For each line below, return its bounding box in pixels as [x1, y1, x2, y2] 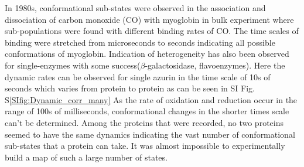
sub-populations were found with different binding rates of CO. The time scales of [5, 25, 299, 37]
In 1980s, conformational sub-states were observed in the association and [5, 2, 266, 13]
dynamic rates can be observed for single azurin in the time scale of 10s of [5, 70, 271, 83]
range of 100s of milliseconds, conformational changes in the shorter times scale [5, 105, 289, 117]
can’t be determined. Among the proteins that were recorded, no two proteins [5, 116, 283, 128]
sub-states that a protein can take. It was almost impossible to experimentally [5, 139, 285, 152]
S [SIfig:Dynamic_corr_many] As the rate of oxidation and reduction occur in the [5, 93, 298, 105]
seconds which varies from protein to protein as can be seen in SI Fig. [5, 82, 255, 94]
